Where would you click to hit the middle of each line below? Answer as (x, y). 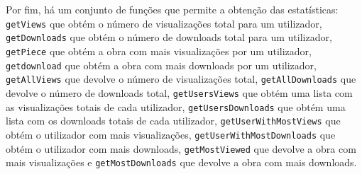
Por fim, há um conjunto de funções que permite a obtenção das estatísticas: (172, 9)
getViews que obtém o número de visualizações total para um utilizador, (164, 23)
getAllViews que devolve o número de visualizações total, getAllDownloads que (181, 79)
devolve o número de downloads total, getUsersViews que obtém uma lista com (179, 92)
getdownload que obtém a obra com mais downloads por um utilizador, (161, 65)
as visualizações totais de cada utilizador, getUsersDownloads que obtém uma (176, 106)
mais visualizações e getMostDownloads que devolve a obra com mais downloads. (181, 162)
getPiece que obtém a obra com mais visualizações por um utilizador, (159, 51)
